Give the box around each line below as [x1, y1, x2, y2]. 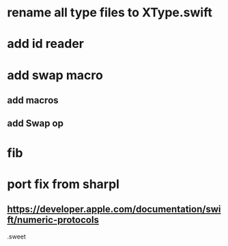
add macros [7, 94, 59, 106]
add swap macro [7, 67, 104, 83]
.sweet [7, 232, 26, 241]
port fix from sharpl [7, 176, 119, 192]
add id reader [7, 36, 84, 52]
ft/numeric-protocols [7, 214, 99, 226]
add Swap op [7, 118, 63, 129]
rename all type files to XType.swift [7, 5, 213, 20]
